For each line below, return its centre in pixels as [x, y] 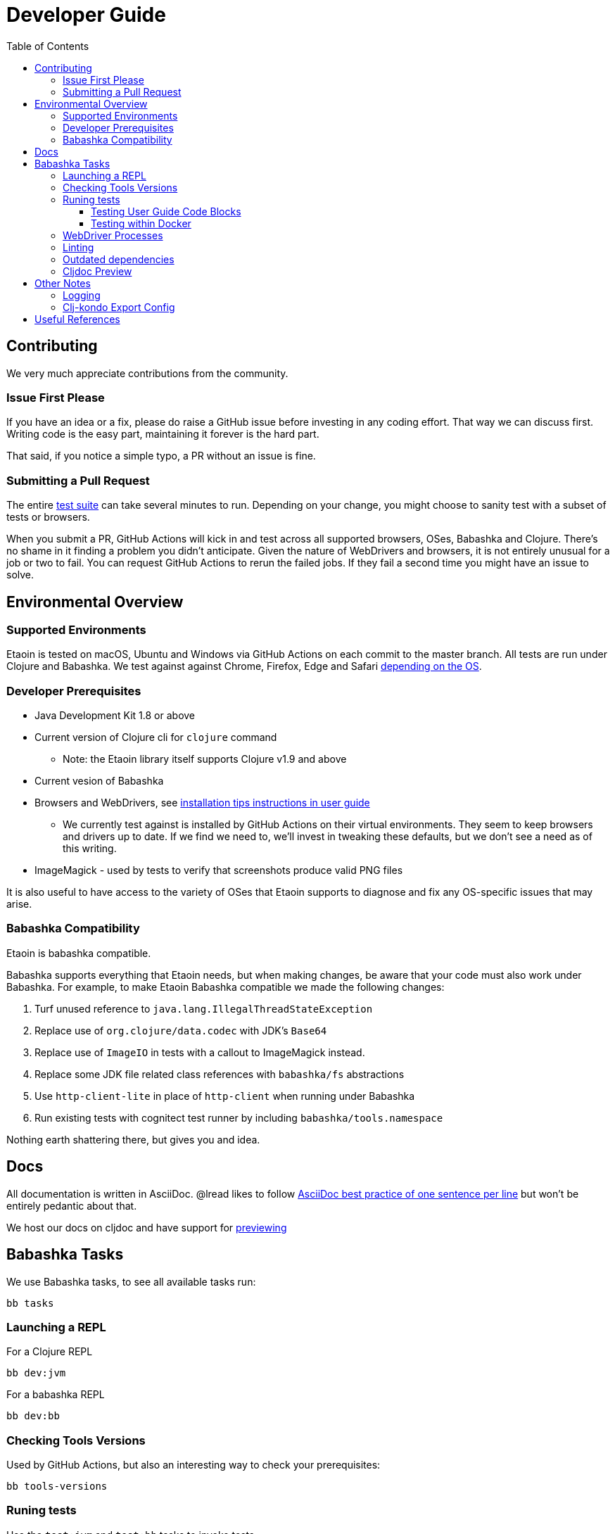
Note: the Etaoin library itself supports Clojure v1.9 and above [205, 759]
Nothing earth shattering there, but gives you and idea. [133, 1139]
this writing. [90, 849]
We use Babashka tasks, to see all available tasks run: [131, 1281]
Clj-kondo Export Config [119, 307]
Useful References [77, 319]
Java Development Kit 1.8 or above [115, 716]
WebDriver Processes [113, 235]
